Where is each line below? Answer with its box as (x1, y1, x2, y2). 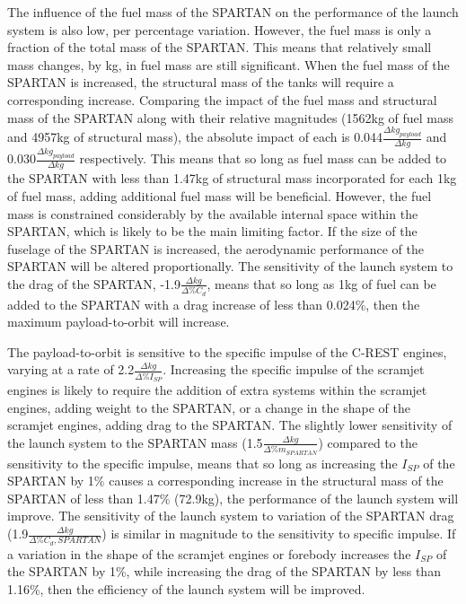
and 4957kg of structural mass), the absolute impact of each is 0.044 (7, 127, 383, 146)
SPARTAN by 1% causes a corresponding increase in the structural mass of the (7, 471, 444, 490)
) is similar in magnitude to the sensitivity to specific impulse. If (101, 524, 456, 542)
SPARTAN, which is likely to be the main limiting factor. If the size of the (7, 222, 418, 241)
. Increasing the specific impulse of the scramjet (163, 360, 425, 379)
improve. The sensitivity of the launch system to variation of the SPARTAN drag (7, 506, 454, 525)
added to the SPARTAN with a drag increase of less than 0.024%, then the (7, 294, 420, 313)
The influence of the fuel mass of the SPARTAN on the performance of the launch (7, 3, 459, 21)
